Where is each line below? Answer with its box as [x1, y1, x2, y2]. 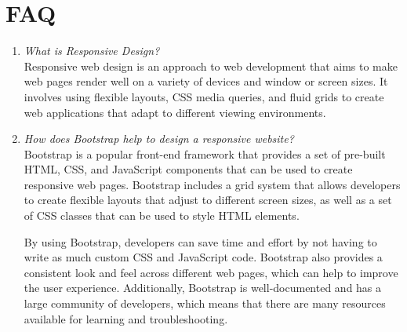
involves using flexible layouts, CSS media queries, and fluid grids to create [24, 88, 384, 104]
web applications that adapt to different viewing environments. [24, 104, 326, 120]
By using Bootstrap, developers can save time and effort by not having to [24, 233, 377, 250]
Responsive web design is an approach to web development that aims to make [24, 57, 398, 74]
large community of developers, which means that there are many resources [24, 295, 386, 312]
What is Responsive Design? [24, 42, 160, 59]
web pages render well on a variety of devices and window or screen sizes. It [24, 73, 388, 89]
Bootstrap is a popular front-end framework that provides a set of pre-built [24, 145, 386, 162]
